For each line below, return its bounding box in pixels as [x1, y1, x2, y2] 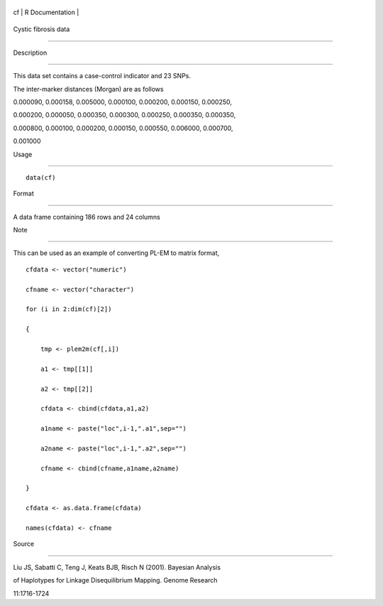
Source [13, 540, 35, 548]
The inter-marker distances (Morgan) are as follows [13, 85, 164, 93]
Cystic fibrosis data [13, 25, 70, 33]
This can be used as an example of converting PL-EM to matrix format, [13, 249, 220, 257]
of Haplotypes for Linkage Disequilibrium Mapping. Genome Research [13, 576, 218, 585]
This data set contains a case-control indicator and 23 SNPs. [13, 72, 191, 80]
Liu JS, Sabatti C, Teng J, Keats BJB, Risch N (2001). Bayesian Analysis [13, 563, 221, 571]
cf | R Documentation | [13, 8, 79, 16]
